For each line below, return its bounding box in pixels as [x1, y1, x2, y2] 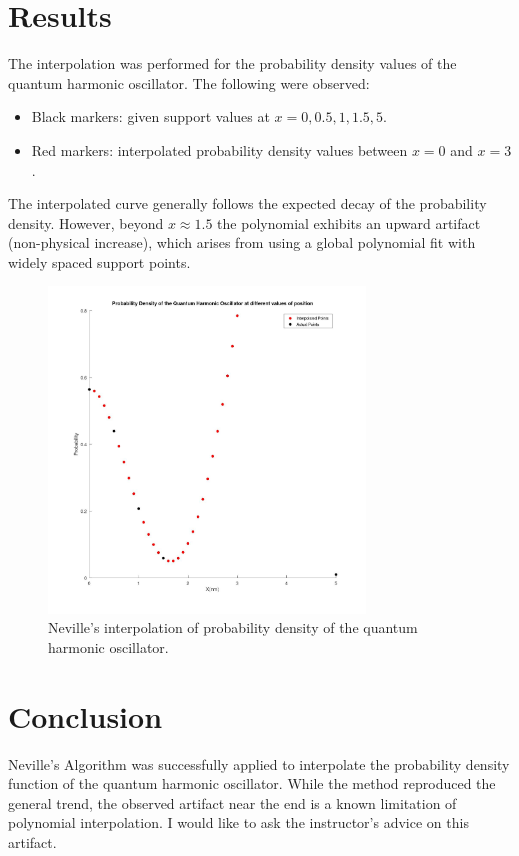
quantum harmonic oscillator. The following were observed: [8, 72, 370, 93]
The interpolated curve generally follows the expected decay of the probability [8, 193, 487, 214]
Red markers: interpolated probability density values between [31, 139, 408, 160]
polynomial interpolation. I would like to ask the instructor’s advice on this [8, 812, 469, 833]
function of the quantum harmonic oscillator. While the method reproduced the [8, 773, 496, 794]
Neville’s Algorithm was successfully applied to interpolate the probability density [8, 753, 510, 774]
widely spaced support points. [8, 251, 191, 272]
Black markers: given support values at [31, 106, 270, 127]
